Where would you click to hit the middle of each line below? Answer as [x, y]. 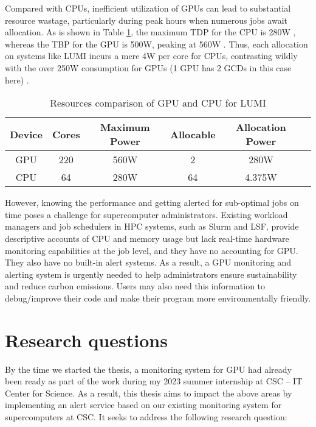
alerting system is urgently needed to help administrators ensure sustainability [151, 274]
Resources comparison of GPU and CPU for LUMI [158, 103]
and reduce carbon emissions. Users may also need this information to [135, 286]
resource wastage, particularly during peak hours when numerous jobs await [146, 20]
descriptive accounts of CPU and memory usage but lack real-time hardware [147, 238]
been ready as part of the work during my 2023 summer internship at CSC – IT [154, 381]
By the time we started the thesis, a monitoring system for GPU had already [148, 369]
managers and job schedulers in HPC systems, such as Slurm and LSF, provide [152, 226]
